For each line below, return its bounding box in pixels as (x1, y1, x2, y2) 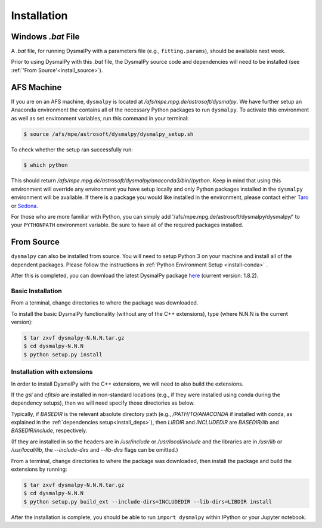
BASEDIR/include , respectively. (11, 427, 88, 434)
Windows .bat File (11, 32, 80, 42)
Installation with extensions (11, 368, 93, 376)
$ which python (23, 161, 68, 169)
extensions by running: (11, 465, 67, 473)
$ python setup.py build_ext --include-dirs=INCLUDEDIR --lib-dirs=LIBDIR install (23, 498, 273, 505)
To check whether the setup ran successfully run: (11, 146, 134, 153)
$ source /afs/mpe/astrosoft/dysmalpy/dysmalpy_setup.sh (23, 131, 194, 137)
